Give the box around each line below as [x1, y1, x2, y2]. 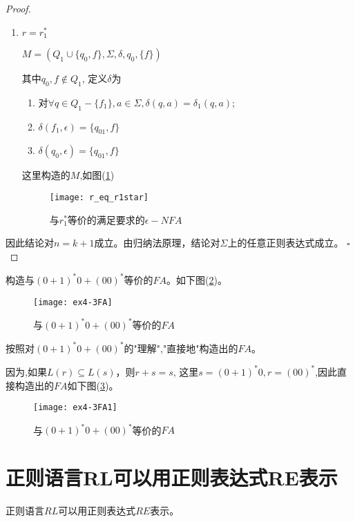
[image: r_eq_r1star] [49, 193, 148, 203]
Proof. [6, 1, 31, 15]
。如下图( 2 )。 [166, 272, 227, 287]
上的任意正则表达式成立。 [227, 235, 344, 250]
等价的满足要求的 [67, 212, 145, 226]
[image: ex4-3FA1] [33, 403, 117, 413]
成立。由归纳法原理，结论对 [94, 235, 220, 250]
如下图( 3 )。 [67, 378, 119, 392]
